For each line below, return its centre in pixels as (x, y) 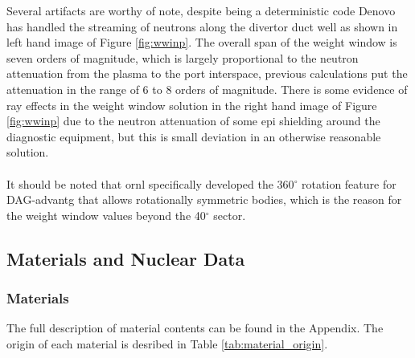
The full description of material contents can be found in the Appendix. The (195, 328)
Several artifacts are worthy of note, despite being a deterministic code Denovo (201, 10)
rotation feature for (349, 183)
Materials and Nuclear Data (126, 258)
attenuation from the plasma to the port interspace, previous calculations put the (207, 73)
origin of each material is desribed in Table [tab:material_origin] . (167, 343)
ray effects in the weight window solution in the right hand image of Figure (192, 105)
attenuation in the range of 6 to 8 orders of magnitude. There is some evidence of (207, 89)
